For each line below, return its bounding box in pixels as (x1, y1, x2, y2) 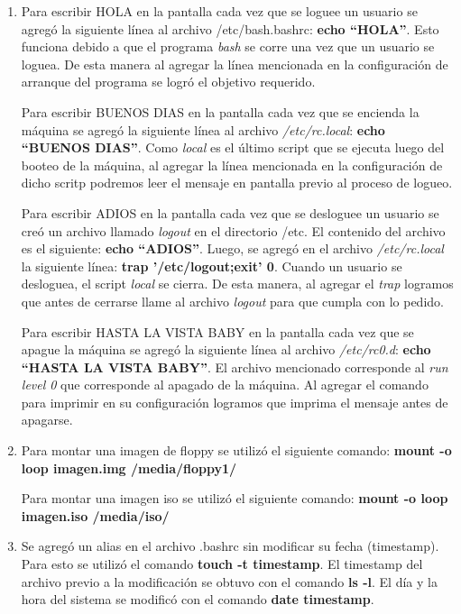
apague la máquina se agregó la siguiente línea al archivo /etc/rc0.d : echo (21, 340, 431, 359)
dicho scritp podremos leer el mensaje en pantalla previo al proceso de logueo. (21, 173, 453, 192)
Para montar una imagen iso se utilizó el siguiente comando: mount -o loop (21, 489, 448, 508)
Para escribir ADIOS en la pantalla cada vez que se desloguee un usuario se (21, 203, 439, 222)
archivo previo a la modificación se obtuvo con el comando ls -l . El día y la (21, 572, 438, 591)
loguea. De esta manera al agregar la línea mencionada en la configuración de (21, 54, 448, 73)
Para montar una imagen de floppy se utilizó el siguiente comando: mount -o (21, 441, 452, 460)
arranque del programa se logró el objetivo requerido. (21, 72, 316, 91)
